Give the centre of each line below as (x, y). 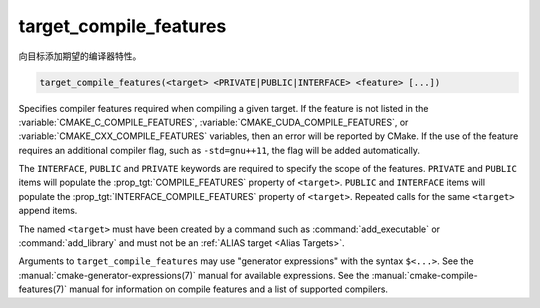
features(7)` (43, 289)
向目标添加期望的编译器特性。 (80, 56)
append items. (48, 211)
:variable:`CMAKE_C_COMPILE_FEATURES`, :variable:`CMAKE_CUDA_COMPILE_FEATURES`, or (213, 122)
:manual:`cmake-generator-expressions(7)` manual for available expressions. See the (194, 275)
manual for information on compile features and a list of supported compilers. (228, 289)
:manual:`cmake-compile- (425, 275)
